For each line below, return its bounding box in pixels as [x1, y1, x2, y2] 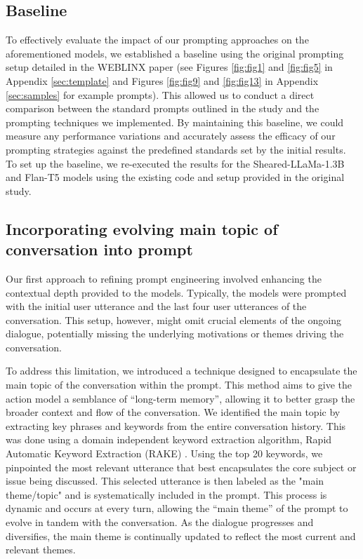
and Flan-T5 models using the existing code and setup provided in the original [6, 170, 345, 184]
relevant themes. [6, 542, 76, 557]
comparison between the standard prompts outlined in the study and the [6, 101, 319, 116]
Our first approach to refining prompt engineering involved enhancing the [6, 271, 322, 285]
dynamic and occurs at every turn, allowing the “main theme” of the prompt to [6, 501, 348, 516]
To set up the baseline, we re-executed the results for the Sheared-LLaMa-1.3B [6, 156, 345, 170]
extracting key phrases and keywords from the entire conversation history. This [6, 418, 346, 433]
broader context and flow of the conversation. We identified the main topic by [6, 405, 341, 419]
